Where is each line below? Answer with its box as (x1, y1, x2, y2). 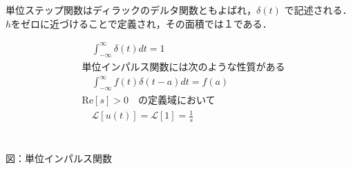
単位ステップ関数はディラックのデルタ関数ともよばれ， (6, 3, 257, 17)
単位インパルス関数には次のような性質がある (82, 62, 285, 72)
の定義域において (138, 95, 216, 106)
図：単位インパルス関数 (6, 150, 112, 165)
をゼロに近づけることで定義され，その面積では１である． (11, 16, 272, 30)
